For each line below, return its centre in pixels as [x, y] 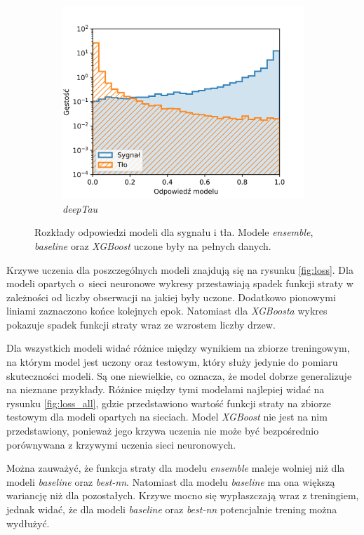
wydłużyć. [28, 523]
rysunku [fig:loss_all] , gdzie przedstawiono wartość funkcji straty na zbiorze [169, 403]
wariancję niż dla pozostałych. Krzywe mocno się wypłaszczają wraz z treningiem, [183, 495]
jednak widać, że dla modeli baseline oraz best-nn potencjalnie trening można [172, 509]
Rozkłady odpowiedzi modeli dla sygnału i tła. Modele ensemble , [174, 232]
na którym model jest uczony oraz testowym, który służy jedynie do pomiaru [172, 362]
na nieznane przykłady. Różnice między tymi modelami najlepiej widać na [166, 389]
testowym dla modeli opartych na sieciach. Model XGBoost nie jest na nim [167, 417]
